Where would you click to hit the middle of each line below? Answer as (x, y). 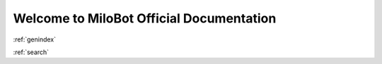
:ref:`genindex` (35, 39)
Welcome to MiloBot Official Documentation (145, 18)
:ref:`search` (31, 52)
